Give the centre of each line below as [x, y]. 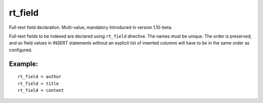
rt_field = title [38, 83]
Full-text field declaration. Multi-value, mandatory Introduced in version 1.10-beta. [91, 27]
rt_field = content [41, 90]
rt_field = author [40, 77]
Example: [24, 64]
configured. [21, 50]
